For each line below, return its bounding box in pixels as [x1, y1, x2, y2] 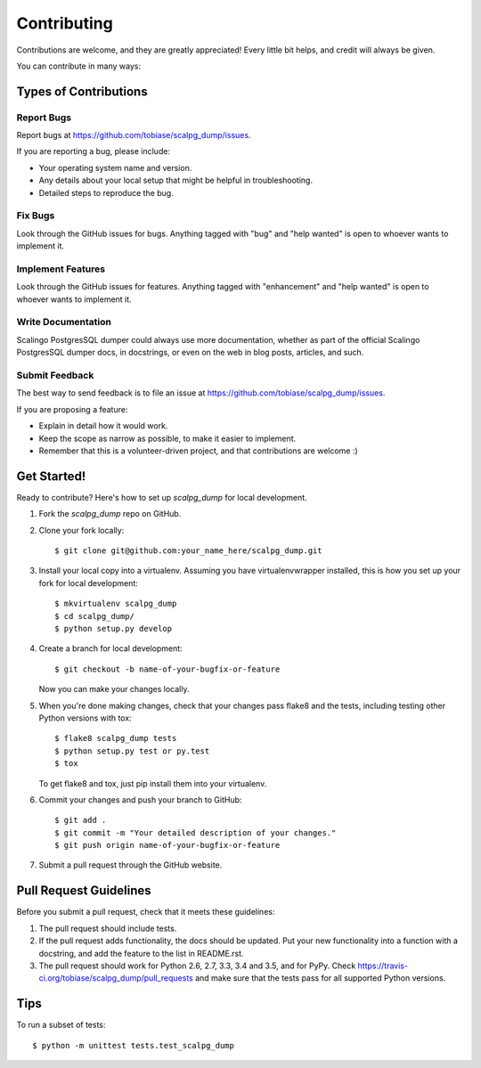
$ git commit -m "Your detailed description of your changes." [54, 827, 337, 837]
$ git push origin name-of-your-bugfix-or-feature [54, 840, 281, 851]
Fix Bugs [16, 209, 55, 222]
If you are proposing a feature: [16, 404, 128, 414]
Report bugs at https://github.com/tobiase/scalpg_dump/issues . [16, 130, 251, 141]
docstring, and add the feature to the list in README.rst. [38, 948, 244, 958]
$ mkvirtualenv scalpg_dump [54, 599, 177, 609]
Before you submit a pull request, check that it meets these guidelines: [16, 907, 275, 917]
